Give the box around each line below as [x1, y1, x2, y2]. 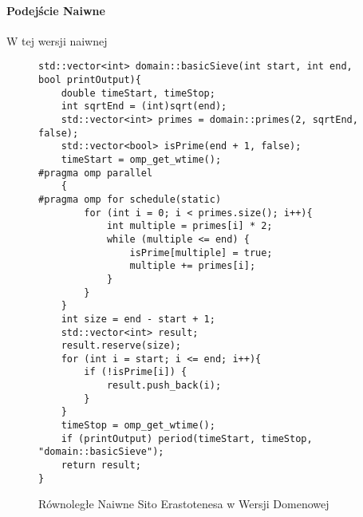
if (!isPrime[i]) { [84, 366, 187, 378]
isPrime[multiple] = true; [129, 247, 273, 258]
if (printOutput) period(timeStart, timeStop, [61, 432, 313, 444]
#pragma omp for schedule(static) [38, 193, 222, 205]
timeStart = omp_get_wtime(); [61, 153, 222, 165]
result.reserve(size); [61, 340, 181, 352]
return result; [61, 460, 141, 472]
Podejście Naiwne [6, 2, 105, 18]
